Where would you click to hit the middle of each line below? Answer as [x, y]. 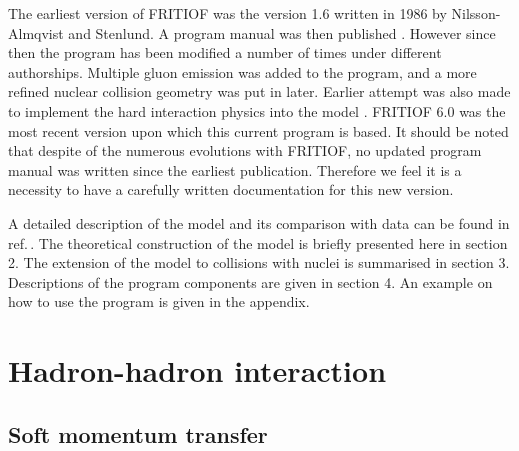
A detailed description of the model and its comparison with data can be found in [259, 222]
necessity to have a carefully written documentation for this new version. [231, 189]
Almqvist [36, 32]
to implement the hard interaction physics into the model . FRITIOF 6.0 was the [257, 110]
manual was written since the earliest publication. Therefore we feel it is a [235, 169]
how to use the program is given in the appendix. [159, 301]
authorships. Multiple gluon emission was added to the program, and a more [242, 71]
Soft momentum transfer [138, 433]
